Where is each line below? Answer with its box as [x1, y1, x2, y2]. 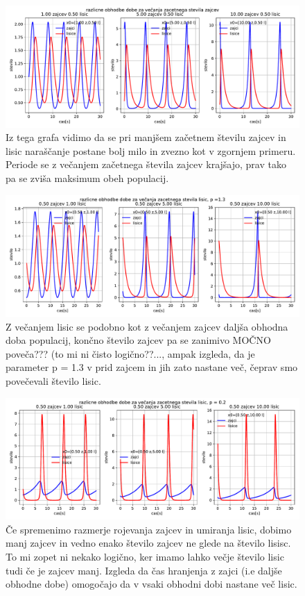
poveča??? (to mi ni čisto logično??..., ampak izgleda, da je [6, 346, 255, 361]
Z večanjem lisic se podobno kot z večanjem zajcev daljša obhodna [6, 319, 288, 333]
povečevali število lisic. [6, 374, 101, 388]
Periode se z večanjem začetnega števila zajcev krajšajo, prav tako [6, 157, 286, 172]
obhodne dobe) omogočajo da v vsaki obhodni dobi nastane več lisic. [6, 577, 297, 591]
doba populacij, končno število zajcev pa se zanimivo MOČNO [6, 333, 271, 347]
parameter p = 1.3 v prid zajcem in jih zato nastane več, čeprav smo [6, 360, 298, 374]
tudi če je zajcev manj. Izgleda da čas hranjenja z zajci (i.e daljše [6, 563, 282, 577]
